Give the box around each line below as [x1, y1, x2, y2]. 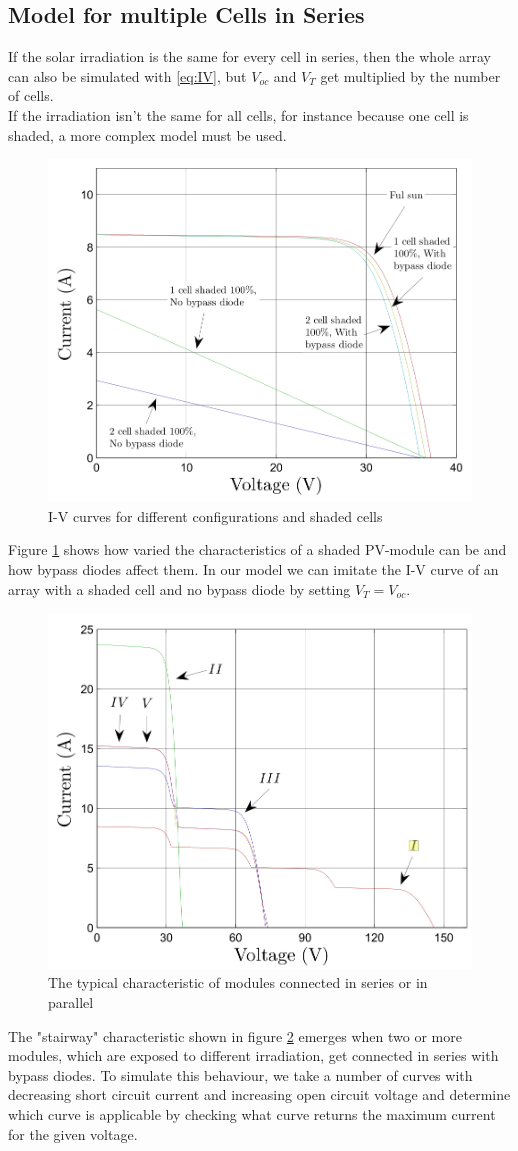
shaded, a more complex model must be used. [8, 124, 287, 145]
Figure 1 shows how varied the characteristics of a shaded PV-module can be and [8, 539, 507, 560]
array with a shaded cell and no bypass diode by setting [8, 578, 351, 599]
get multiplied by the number [320, 65, 501, 86]
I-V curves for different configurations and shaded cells [48, 505, 383, 526]
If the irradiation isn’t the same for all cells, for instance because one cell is [8, 104, 469, 125]
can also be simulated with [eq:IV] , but [8, 65, 247, 86]
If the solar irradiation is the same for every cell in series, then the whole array [8, 46, 491, 67]
